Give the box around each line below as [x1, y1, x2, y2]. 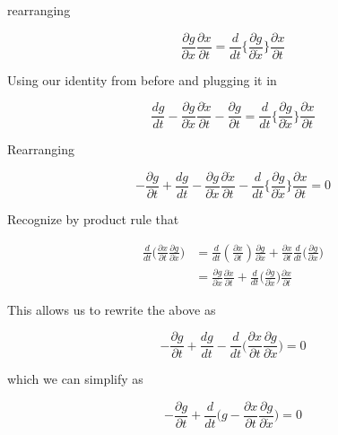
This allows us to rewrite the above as [7, 300, 216, 318]
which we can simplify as [7, 370, 143, 388]
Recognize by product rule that [7, 209, 179, 228]
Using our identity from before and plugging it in [7, 70, 277, 89]
